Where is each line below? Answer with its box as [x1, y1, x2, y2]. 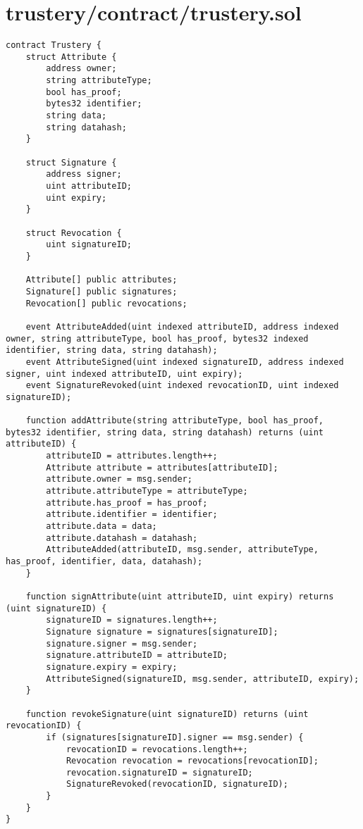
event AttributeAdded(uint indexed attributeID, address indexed [25, 321, 339, 332]
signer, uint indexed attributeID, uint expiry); [6, 368, 243, 379]
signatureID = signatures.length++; [46, 615, 218, 625]
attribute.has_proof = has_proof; [46, 497, 208, 508]
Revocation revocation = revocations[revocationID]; [66, 756, 319, 766]
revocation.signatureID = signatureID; [66, 767, 253, 778]
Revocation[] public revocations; [25, 298, 187, 308]
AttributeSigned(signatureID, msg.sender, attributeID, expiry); [46, 673, 359, 684]
